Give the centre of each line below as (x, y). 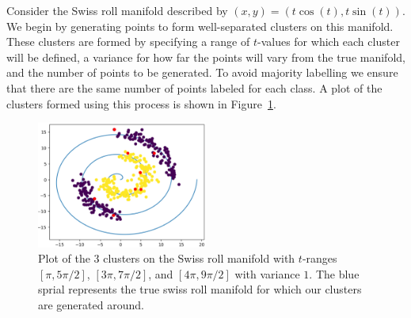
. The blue (334, 273)
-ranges (320, 258)
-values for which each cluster (329, 42)
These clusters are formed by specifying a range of (128, 42)
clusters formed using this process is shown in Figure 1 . (141, 103)
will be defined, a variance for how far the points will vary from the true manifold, (206, 57)
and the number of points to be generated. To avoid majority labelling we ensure (202, 72)
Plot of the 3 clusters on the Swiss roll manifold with (167, 258)
